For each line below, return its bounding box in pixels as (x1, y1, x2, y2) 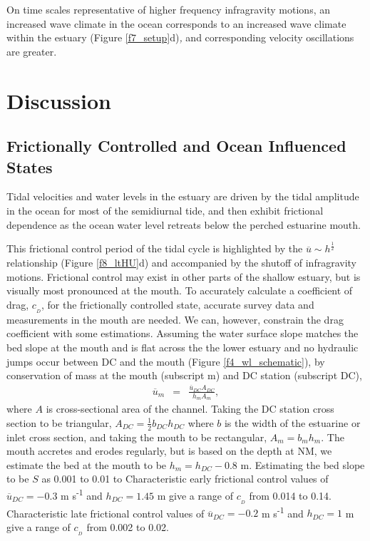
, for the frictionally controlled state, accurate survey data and (41, 297, 314, 311)
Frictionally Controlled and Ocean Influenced (6, 135, 346, 157)
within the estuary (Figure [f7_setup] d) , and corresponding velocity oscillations (6, 30, 354, 45)
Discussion (6, 86, 111, 115)
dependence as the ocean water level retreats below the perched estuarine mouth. (6, 217, 361, 232)
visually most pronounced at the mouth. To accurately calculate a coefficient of (6, 283, 353, 298)
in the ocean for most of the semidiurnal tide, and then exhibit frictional (6, 202, 324, 217)
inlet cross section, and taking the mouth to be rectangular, (6, 429, 267, 444)
